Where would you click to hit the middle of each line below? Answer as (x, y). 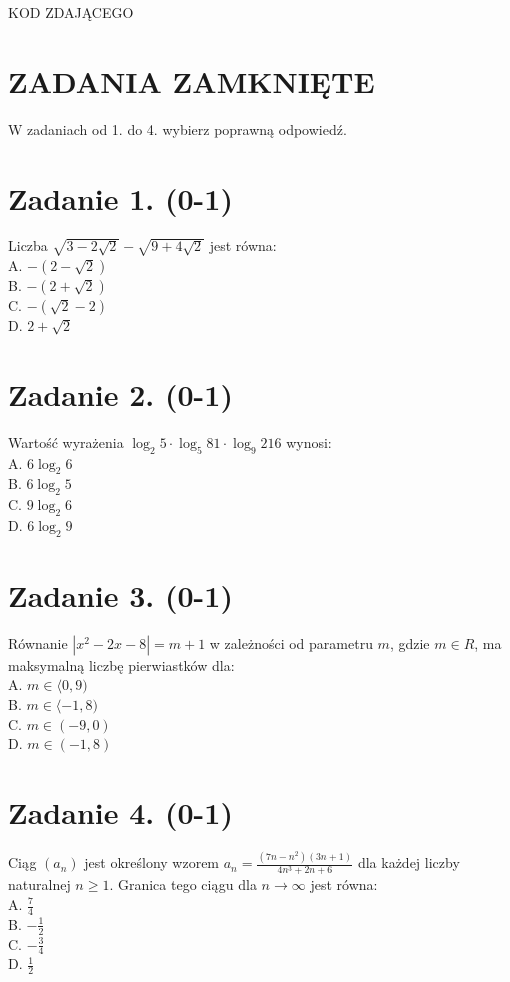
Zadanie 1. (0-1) (120, 197)
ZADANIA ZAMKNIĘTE (191, 80)
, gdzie (409, 642)
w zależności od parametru (291, 642)
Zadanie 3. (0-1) (120, 594)
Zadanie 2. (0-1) (120, 393)
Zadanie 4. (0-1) (120, 812)
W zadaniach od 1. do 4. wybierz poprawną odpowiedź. (177, 128)
